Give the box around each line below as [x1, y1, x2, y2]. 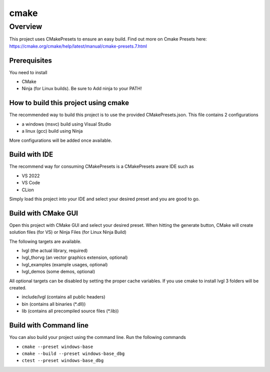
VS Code [21, 180, 40, 186]
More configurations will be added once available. [9, 137, 112, 143]
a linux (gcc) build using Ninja [21, 128, 83, 134]
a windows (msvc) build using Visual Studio [21, 121, 111, 127]
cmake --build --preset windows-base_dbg [21, 350, 125, 356]
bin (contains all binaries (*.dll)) [21, 301, 86, 307]
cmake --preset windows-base [21, 343, 93, 349]
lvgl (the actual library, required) [21, 248, 88, 254]
